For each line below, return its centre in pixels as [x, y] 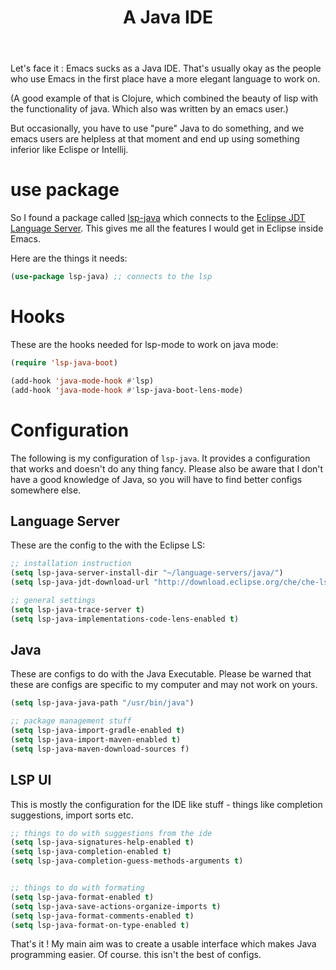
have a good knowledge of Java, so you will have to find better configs [156, 479]
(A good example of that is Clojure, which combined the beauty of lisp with [164, 98]
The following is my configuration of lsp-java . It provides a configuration [160, 458]
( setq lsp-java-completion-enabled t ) [91, 852]
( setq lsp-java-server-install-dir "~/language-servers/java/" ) [147, 573]
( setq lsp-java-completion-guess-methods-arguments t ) [127, 861]
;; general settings [53, 600]
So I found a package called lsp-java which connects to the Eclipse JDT [158, 218]
